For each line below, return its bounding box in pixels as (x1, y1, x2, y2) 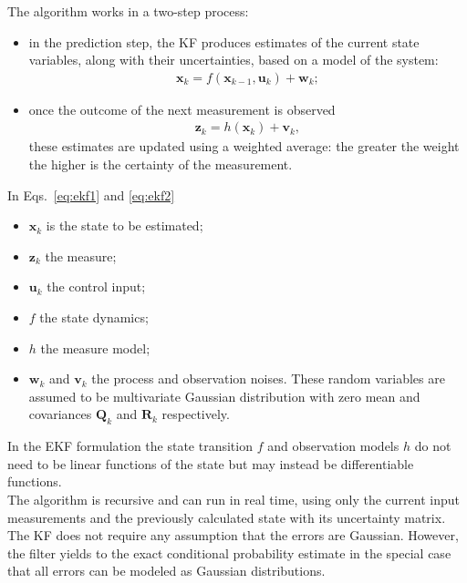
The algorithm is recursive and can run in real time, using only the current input (7, 489, 460, 508)
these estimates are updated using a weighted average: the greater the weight (28, 137, 460, 156)
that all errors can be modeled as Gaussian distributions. (7, 561, 326, 580)
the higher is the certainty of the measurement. (28, 155, 293, 174)
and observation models (267, 436, 400, 455)
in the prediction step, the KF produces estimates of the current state (28, 32, 420, 51)
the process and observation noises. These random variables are (91, 369, 445, 388)
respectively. (161, 404, 230, 424)
